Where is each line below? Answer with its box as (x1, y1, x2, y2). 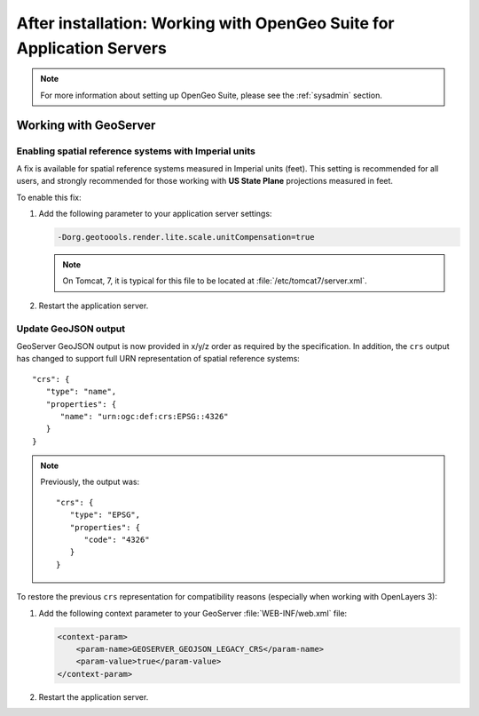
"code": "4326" (83, 535, 150, 545)
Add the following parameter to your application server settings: (38, 209, 272, 219)
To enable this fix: (16, 192, 82, 203)
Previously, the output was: (40, 476, 140, 488)
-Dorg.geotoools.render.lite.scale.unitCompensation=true (57, 232, 315, 243)
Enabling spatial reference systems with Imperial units (16, 145, 256, 157)
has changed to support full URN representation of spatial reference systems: (16, 354, 301, 364)
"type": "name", (45, 386, 117, 397)
